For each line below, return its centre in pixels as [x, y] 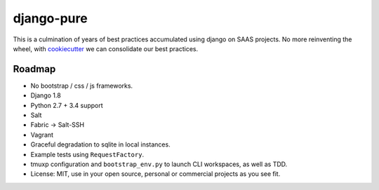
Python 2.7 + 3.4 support [67, 105]
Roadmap [34, 69]
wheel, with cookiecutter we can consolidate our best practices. [106, 48]
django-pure [50, 18]
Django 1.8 [46, 95]
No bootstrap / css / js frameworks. [82, 86]
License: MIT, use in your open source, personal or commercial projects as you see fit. [155, 174]
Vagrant [42, 135]
